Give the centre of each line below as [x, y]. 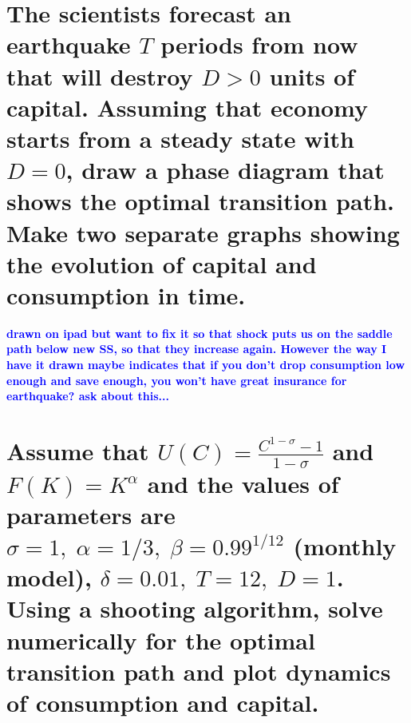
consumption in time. [126, 294]
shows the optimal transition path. [200, 201]
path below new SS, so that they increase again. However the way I [197, 349]
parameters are [91, 514]
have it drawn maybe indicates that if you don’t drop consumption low [206, 364]
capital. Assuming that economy [188, 107]
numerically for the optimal [161, 640]
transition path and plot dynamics [199, 671]
